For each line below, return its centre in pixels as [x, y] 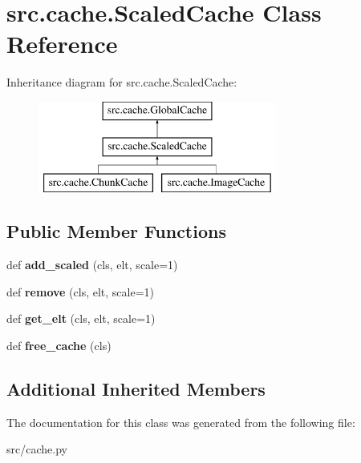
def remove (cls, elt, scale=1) [80, 291]
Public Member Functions [116, 231]
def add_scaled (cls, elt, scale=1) [92, 265]
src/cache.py [37, 449]
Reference [62, 44]
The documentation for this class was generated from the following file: [181, 422]
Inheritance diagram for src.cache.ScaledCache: [122, 82]
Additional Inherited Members [136, 388]
